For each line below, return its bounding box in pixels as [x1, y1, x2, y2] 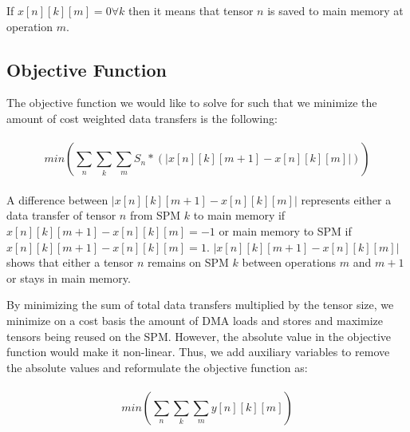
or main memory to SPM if [219, 222, 352, 239]
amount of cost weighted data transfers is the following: [6, 109, 278, 126]
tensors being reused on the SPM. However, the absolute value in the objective [6, 327, 392, 344]
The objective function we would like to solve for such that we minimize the [6, 94, 377, 111]
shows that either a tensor [6, 254, 134, 271]
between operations [242, 254, 337, 271]
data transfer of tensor [6, 207, 116, 224]
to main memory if [193, 207, 286, 224]
